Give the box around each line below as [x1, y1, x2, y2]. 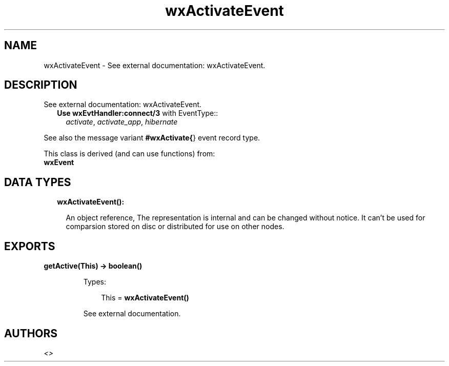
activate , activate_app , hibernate [66, 117, 178, 127]
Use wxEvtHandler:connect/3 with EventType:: [57, 109, 218, 118]
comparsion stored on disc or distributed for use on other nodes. [66, 222, 284, 231]
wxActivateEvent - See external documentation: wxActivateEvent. [44, 60, 266, 70]
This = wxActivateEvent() [101, 293, 189, 302]
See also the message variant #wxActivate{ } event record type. [44, 133, 260, 143]
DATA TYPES [4, 175, 71, 189]
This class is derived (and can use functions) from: [44, 149, 215, 158]
